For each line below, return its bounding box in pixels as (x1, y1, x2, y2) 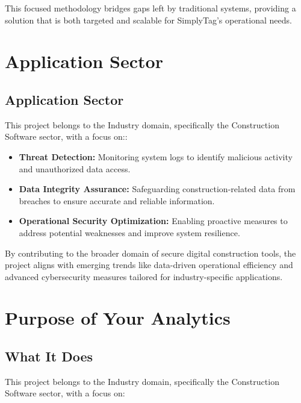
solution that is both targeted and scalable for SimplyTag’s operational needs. (5, 13, 292, 26)
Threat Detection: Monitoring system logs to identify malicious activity (19, 150, 293, 163)
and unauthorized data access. (19, 162, 131, 175)
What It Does (5, 347, 93, 366)
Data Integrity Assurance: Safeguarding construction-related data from (19, 183, 296, 195)
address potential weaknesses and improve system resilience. (19, 226, 240, 239)
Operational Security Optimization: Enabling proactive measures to (19, 214, 288, 227)
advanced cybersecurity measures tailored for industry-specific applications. (5, 270, 283, 283)
